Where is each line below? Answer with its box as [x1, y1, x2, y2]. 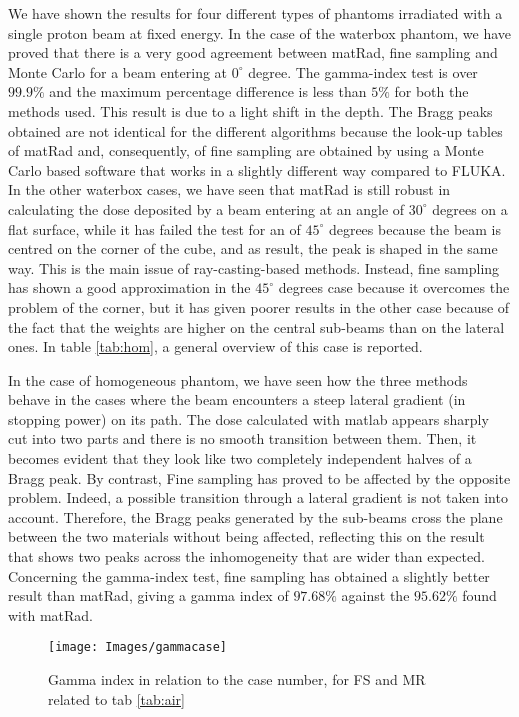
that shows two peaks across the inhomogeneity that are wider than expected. [8, 546, 485, 567]
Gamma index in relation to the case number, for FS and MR [48, 669, 426, 690]
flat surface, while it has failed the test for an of [8, 218, 301, 239]
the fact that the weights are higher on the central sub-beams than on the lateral [8, 316, 505, 337]
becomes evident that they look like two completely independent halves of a [8, 448, 472, 469]
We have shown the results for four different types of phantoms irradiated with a [8, 3, 503, 23]
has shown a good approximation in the [8, 277, 251, 298]
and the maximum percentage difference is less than [49, 81, 367, 102]
